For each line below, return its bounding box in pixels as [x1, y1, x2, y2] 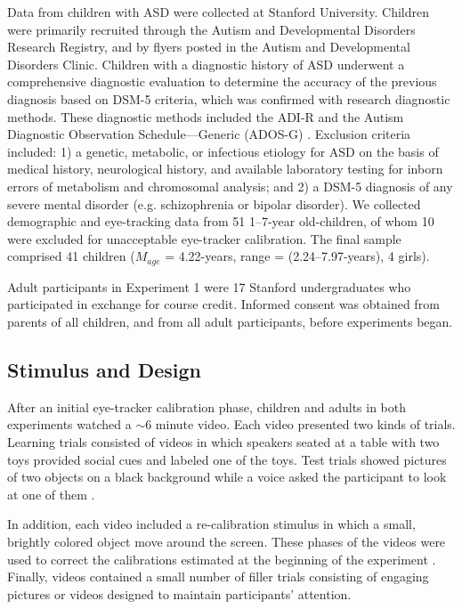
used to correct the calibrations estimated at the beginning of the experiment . [7, 549, 436, 568]
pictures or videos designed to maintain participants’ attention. [7, 584, 352, 603]
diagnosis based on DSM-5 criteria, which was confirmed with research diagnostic [7, 89, 450, 108]
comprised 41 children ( [7, 247, 135, 265]
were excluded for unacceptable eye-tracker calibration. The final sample [7, 229, 401, 248]
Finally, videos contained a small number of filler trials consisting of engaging [7, 567, 429, 586]
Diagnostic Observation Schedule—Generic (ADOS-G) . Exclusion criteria [7, 125, 411, 143]
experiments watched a [7, 415, 132, 434]
